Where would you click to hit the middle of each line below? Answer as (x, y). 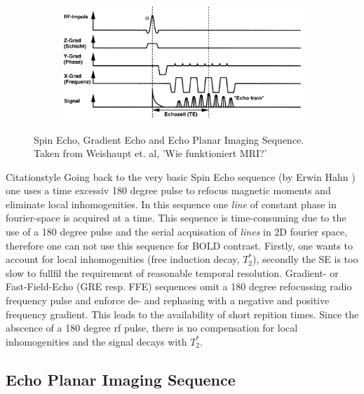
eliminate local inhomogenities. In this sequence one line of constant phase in (171, 204)
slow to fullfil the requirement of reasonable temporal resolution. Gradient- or (172, 272)
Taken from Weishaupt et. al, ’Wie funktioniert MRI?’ (150, 153)
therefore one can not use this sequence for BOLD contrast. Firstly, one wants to (179, 245)
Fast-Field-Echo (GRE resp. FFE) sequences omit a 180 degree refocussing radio (179, 286)
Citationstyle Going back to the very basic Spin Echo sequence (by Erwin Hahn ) (181, 176)
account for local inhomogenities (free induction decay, (123, 259)
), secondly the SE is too (305, 259)
